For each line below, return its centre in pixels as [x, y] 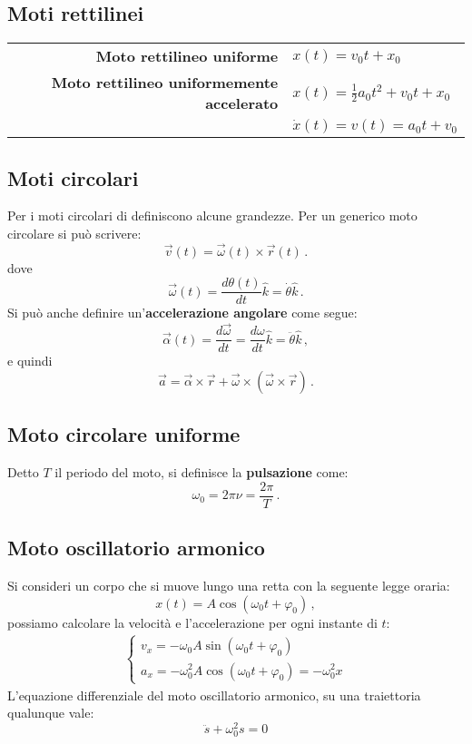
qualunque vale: [51, 713]
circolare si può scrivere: [74, 233]
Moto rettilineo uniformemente [165, 83]
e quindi [30, 361]
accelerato [242, 103]
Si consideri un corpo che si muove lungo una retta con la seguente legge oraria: [229, 585]
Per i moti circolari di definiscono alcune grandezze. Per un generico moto [212, 215]
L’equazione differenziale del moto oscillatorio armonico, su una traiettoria [214, 695]
